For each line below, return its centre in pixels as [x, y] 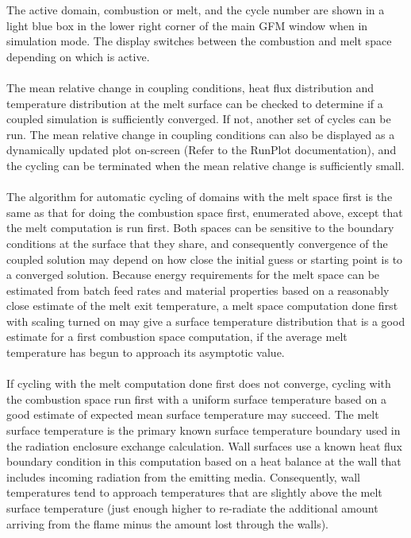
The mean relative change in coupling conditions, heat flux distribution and [190, 87]
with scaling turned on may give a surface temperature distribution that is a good [206, 321]
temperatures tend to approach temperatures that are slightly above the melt [194, 492]
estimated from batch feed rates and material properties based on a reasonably [198, 290]
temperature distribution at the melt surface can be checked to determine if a [195, 103]
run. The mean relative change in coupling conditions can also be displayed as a [201, 134]
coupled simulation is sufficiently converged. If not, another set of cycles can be [199, 119]
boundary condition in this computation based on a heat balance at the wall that [204, 461]
